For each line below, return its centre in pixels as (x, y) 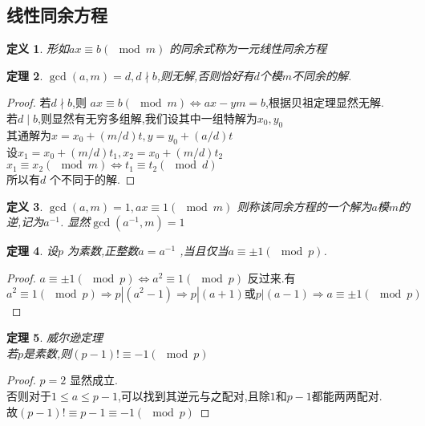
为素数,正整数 (103, 251)
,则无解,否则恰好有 (205, 75)
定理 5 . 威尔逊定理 (55, 337)
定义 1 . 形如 (38, 49)
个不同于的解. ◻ (92, 179)
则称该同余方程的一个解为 (304, 206)
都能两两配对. (347, 395)
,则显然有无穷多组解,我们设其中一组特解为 (147, 118)
